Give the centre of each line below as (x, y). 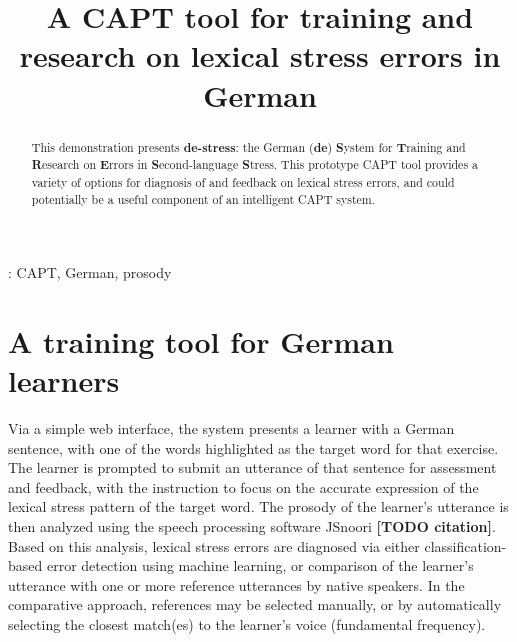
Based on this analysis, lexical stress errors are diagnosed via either (214, 545)
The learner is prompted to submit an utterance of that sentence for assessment (252, 467)
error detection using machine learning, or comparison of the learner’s (260, 565)
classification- (465, 545)
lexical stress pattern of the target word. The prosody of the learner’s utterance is (258, 506)
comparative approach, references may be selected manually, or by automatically (255, 604)
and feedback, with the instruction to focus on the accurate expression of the (243, 486)
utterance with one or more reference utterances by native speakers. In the (236, 584)
